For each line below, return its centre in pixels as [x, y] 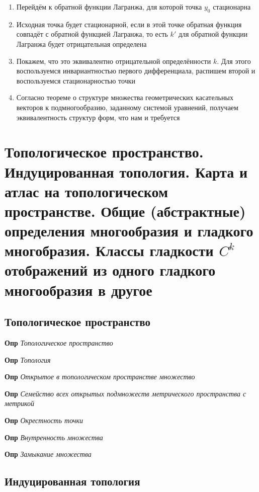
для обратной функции [213, 34]
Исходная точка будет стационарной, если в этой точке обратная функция [129, 24]
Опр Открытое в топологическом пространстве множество [100, 377]
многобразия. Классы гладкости [109, 250]
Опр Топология [28, 359]
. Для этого [234, 61]
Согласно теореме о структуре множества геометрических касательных [125, 97]
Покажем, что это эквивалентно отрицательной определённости [114, 61]
